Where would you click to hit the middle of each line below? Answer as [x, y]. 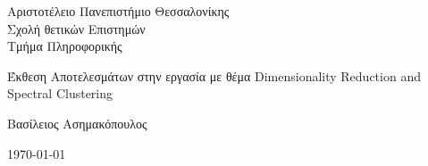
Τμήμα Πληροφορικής [65, 46]
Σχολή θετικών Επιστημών [76, 28]
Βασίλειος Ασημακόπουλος [77, 123]
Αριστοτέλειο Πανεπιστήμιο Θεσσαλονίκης [118, 11]
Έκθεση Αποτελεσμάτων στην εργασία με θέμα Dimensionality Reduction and [214, 75]
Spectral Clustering [60, 93]
